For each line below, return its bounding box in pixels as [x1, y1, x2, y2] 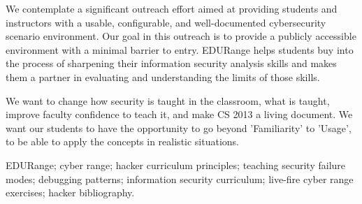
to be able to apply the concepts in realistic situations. [6, 134, 240, 149]
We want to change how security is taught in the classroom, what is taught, [6, 93, 330, 108]
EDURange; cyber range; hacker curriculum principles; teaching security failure [6, 157, 346, 172]
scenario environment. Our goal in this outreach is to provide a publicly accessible [6, 29, 356, 43]
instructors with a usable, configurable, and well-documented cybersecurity [6, 15, 326, 29]
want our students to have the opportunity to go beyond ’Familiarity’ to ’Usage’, [6, 120, 352, 135]
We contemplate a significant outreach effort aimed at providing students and [6, 1, 338, 15]
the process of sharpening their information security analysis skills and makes [6, 56, 337, 71]
